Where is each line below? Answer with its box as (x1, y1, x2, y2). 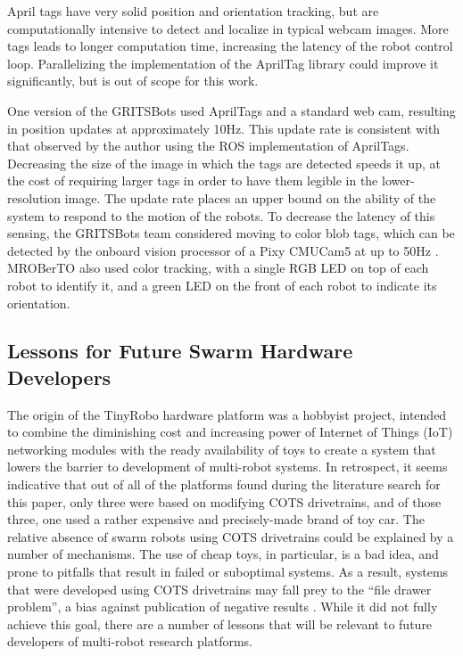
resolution (7, 188, 62, 207)
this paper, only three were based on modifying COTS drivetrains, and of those (7, 492, 442, 511)
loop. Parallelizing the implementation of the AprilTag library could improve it (7, 53, 439, 72)
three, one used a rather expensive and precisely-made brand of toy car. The (7, 510, 425, 529)
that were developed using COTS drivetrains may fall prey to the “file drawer (7, 579, 432, 598)
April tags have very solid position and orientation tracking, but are (7, 2, 379, 20)
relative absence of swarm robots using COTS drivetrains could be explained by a (7, 527, 454, 545)
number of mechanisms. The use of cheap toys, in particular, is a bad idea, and (7, 545, 439, 563)
